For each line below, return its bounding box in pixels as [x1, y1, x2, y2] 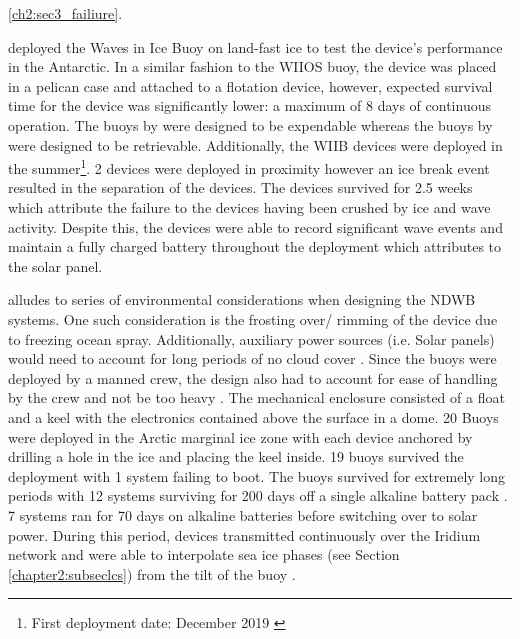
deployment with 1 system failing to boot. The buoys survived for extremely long [8, 465, 506, 486]
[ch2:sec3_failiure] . [8, 3, 123, 23]
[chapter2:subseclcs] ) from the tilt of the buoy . [8, 563, 296, 584]
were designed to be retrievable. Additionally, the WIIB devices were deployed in [8, 134, 503, 155]
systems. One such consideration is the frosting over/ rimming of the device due [8, 308, 498, 329]
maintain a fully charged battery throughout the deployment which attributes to [8, 236, 502, 257]
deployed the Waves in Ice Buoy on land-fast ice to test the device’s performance [8, 36, 503, 57]
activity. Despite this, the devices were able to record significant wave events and [8, 216, 503, 237]
